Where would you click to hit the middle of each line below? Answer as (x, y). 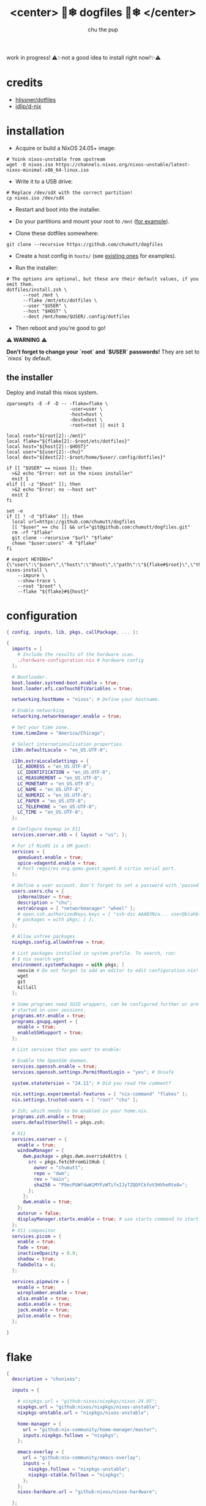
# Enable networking (38, 711)
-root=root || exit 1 (97, 425)
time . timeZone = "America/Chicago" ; (59, 733)
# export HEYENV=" (30, 559)
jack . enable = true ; (44, 1310)
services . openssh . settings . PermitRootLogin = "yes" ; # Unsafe (93, 1072)
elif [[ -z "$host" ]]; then (44, 484)
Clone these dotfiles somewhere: (57, 233)
